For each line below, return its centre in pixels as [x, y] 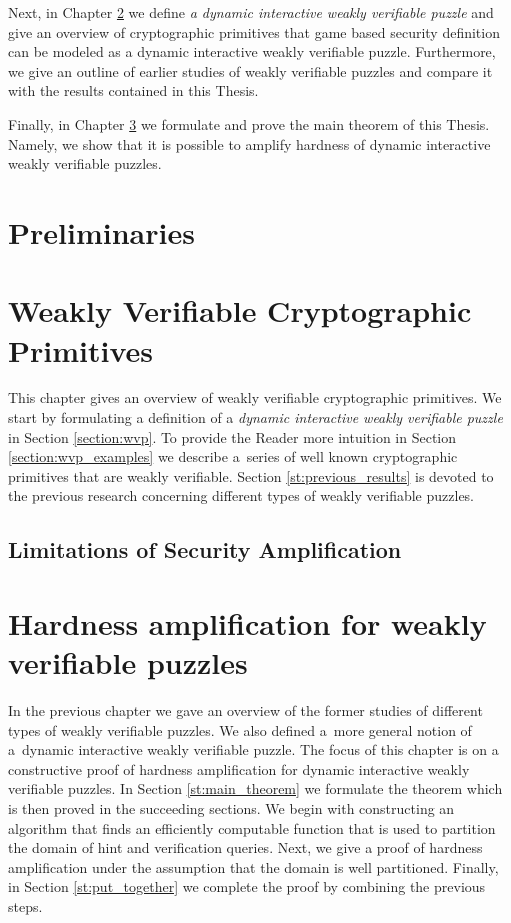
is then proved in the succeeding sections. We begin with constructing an [231, 808]
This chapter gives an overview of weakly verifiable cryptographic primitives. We [255, 397]
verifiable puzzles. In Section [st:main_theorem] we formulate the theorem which [255, 788]
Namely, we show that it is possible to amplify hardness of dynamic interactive [249, 143]
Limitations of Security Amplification [205, 549]
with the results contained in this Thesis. [133, 90]
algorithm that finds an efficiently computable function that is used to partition [252, 827]
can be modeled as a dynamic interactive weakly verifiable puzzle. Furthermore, [252, 51]
